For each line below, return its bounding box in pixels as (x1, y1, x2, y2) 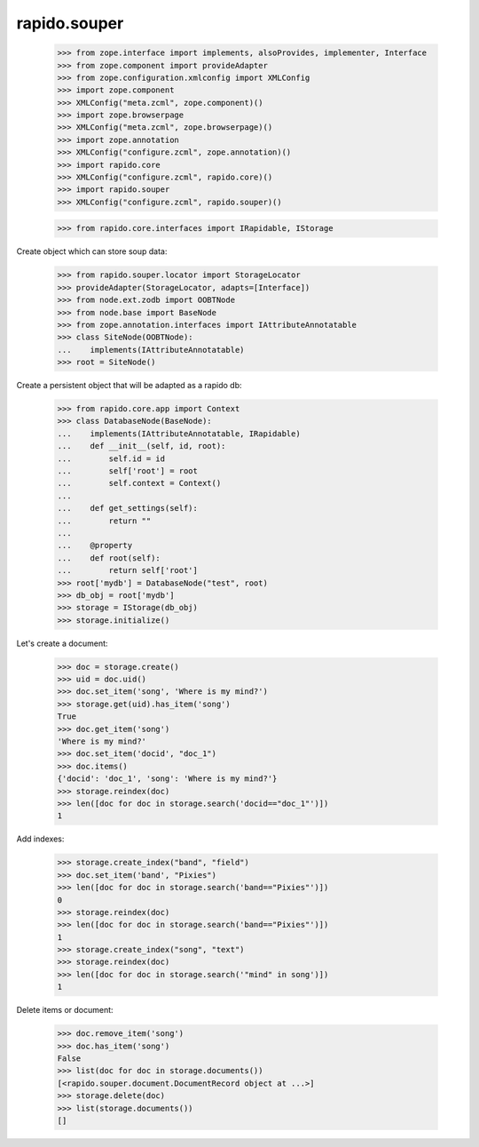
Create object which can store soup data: (16, 246, 168, 257)
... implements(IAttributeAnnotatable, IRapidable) (57, 428, 301, 439)
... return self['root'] (57, 565, 199, 576)
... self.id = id (57, 453, 166, 464)
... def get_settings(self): (57, 503, 199, 514)
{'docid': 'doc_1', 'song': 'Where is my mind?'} (57, 774, 278, 784)
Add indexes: (16, 833, 65, 844)
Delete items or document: (16, 1005, 114, 1016)
